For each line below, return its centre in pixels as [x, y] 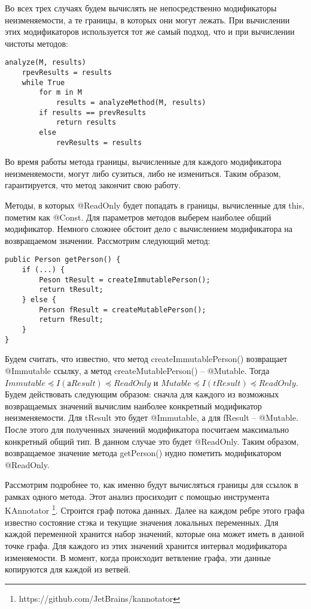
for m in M [60, 93]
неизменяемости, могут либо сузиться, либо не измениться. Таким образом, [143, 173]
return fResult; [71, 320]
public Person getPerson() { [63, 260]
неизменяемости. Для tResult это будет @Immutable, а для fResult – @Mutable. [152, 417]
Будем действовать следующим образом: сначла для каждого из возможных [142, 394]
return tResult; [71, 290]
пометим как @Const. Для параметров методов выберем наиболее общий [138, 217]
